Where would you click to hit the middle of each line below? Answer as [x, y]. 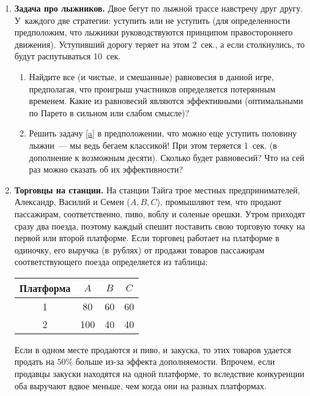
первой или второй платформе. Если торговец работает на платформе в [147, 238]
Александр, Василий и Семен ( [72, 202]
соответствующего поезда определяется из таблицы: [111, 262]
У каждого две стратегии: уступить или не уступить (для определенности [152, 20]
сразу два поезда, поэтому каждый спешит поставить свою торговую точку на [160, 226]
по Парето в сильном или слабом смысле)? [109, 112]
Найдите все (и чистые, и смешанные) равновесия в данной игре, [151, 76]
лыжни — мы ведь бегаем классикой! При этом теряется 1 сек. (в [153, 145]
